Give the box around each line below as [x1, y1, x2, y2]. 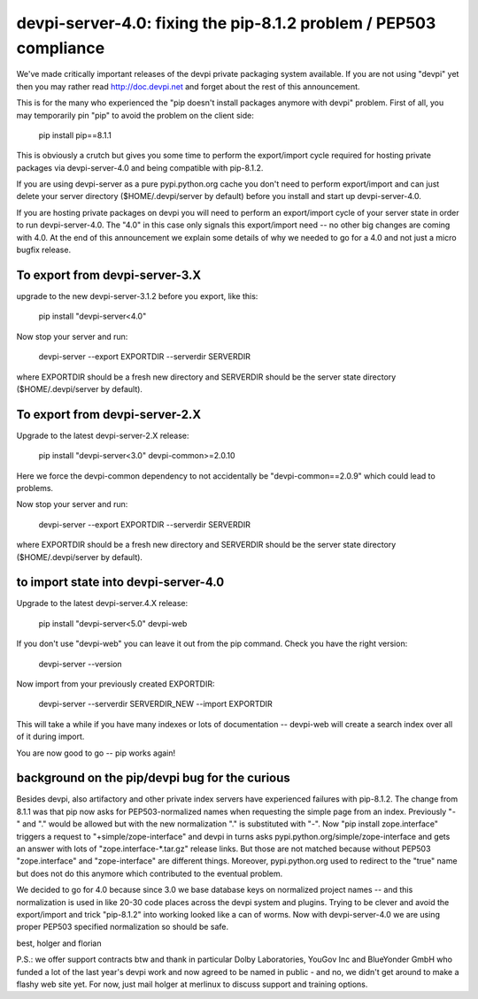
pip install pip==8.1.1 [38, 129, 112, 141]
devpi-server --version [38, 658, 123, 669]
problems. [16, 482, 53, 493]
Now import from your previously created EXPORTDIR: [16, 679, 215, 689]
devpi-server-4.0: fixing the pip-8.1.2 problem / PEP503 [16, 13, 436, 33]
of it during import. [16, 731, 85, 742]
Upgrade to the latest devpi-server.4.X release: [16, 598, 189, 609]
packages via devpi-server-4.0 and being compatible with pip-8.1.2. [16, 162, 264, 173]
